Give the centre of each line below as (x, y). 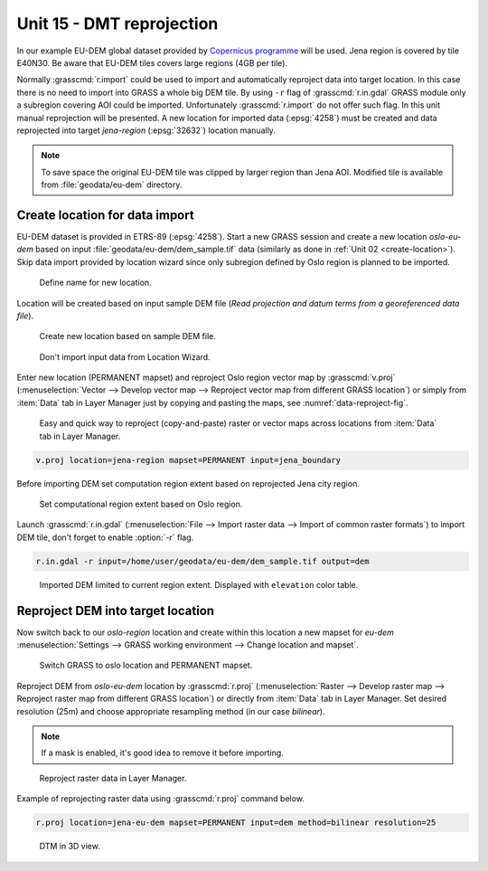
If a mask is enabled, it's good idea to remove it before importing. (162, 753)
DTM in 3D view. (70, 847)
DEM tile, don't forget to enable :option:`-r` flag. (105, 537)
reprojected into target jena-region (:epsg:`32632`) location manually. (146, 130)
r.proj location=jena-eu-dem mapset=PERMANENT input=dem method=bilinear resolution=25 (236, 823)
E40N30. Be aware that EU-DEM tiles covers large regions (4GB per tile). (152, 62)
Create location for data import (105, 215)
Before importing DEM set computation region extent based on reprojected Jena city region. (188, 483)
